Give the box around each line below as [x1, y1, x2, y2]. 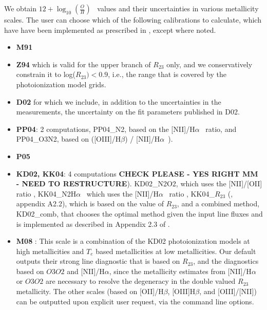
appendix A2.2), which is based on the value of [16, 198, 164, 209]
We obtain [4, 3, 37, 13]
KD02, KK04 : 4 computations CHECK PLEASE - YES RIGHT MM [16, 168, 258, 179]
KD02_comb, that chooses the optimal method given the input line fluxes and [16, 208, 263, 219]
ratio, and [205, 123, 237, 134]
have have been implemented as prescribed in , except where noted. [4, 24, 216, 35]
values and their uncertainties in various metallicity [97, 3, 259, 13]
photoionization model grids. [16, 79, 106, 89]
